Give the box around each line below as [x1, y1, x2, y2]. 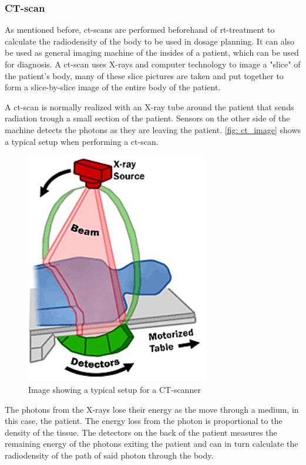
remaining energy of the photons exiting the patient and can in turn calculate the [5, 437, 298, 450]
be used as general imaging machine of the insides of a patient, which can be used [5, 46, 299, 59]
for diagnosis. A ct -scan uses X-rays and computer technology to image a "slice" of [5, 58, 301, 70]
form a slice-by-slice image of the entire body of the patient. [5, 81, 221, 93]
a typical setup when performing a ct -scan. [5, 135, 159, 147]
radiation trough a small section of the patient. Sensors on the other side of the [5, 112, 290, 124]
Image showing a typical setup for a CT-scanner [28, 383, 201, 395]
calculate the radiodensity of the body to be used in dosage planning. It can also [5, 35, 295, 47]
